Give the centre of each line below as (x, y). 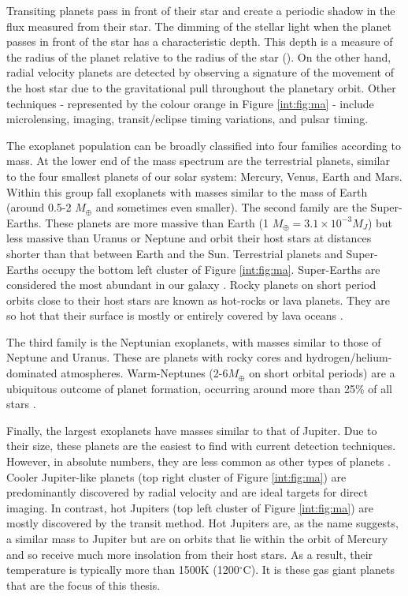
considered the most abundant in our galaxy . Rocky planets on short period (191, 285)
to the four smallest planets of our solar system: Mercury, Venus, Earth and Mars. (204, 176)
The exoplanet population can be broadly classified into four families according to (204, 145)
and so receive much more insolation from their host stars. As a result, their (190, 554)
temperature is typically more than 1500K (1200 (123, 570)
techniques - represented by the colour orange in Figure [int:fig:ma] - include (190, 103)
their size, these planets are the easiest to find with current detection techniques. (201, 446)
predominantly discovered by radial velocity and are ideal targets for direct (187, 492)
